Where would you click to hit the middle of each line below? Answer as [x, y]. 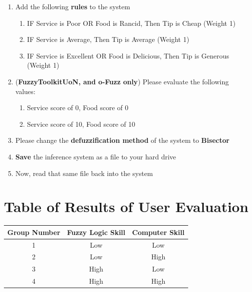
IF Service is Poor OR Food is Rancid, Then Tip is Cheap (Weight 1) [131, 23]
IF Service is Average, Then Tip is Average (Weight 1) [108, 39]
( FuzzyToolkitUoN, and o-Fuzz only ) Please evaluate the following [122, 81]
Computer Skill [158, 232]
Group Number [34, 232]
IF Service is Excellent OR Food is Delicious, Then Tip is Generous [128, 55]
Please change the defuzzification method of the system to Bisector [122, 140]
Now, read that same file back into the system [84, 173]
